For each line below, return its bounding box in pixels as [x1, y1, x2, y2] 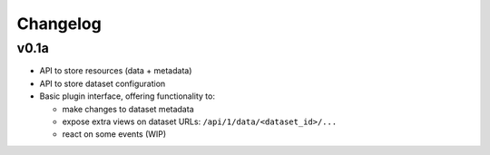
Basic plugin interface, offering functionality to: [39, 91, 215, 102]
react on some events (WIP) [62, 129, 167, 140]
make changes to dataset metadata [62, 103, 194, 114]
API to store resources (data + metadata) [39, 65, 192, 76]
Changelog [16, 14, 102, 34]
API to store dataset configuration [39, 78, 166, 89]
